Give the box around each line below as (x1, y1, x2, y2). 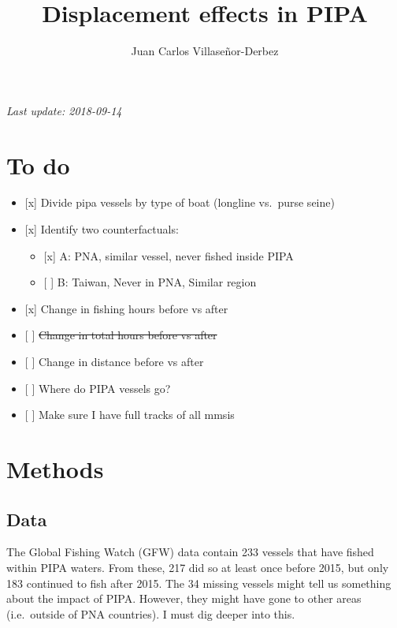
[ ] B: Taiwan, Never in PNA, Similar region (43, 274, 257, 290)
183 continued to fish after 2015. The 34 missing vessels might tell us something (6, 574, 391, 591)
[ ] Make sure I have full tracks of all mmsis (24, 406, 235, 423)
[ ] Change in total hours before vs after (24, 327, 217, 343)
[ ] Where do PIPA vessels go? (24, 379, 171, 396)
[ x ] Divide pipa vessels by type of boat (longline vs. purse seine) (24, 194, 335, 211)
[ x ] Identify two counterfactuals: (24, 221, 179, 237)
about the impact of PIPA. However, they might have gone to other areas (6, 590, 362, 607)
